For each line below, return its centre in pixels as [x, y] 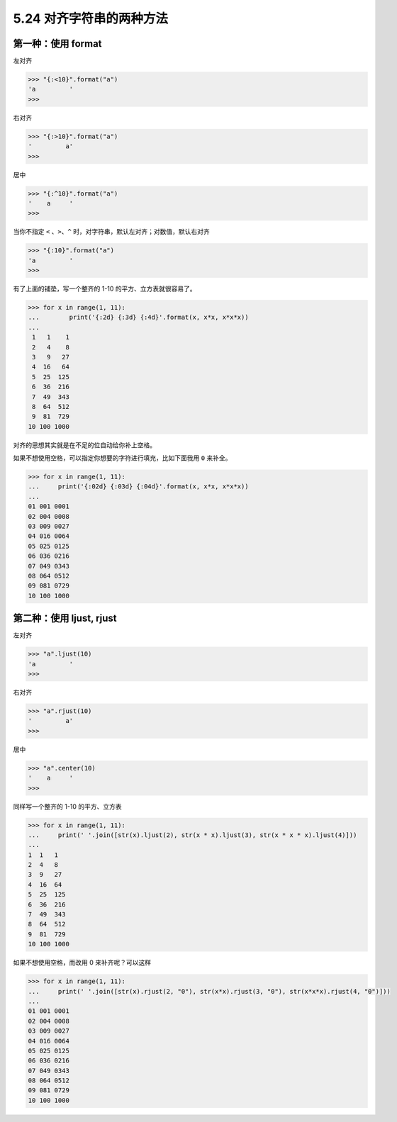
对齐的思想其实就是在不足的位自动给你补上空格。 [84, 445]
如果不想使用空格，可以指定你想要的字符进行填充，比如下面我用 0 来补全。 [122, 458]
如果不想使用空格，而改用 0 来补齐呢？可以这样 [82, 963]
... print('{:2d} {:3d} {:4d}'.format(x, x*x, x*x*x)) [138, 318]
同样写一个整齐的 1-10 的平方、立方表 [67, 806]
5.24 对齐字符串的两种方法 [90, 18]
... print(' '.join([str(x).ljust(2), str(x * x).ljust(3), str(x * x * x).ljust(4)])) [192, 835]
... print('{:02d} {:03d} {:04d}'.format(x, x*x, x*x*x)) [138, 487]
